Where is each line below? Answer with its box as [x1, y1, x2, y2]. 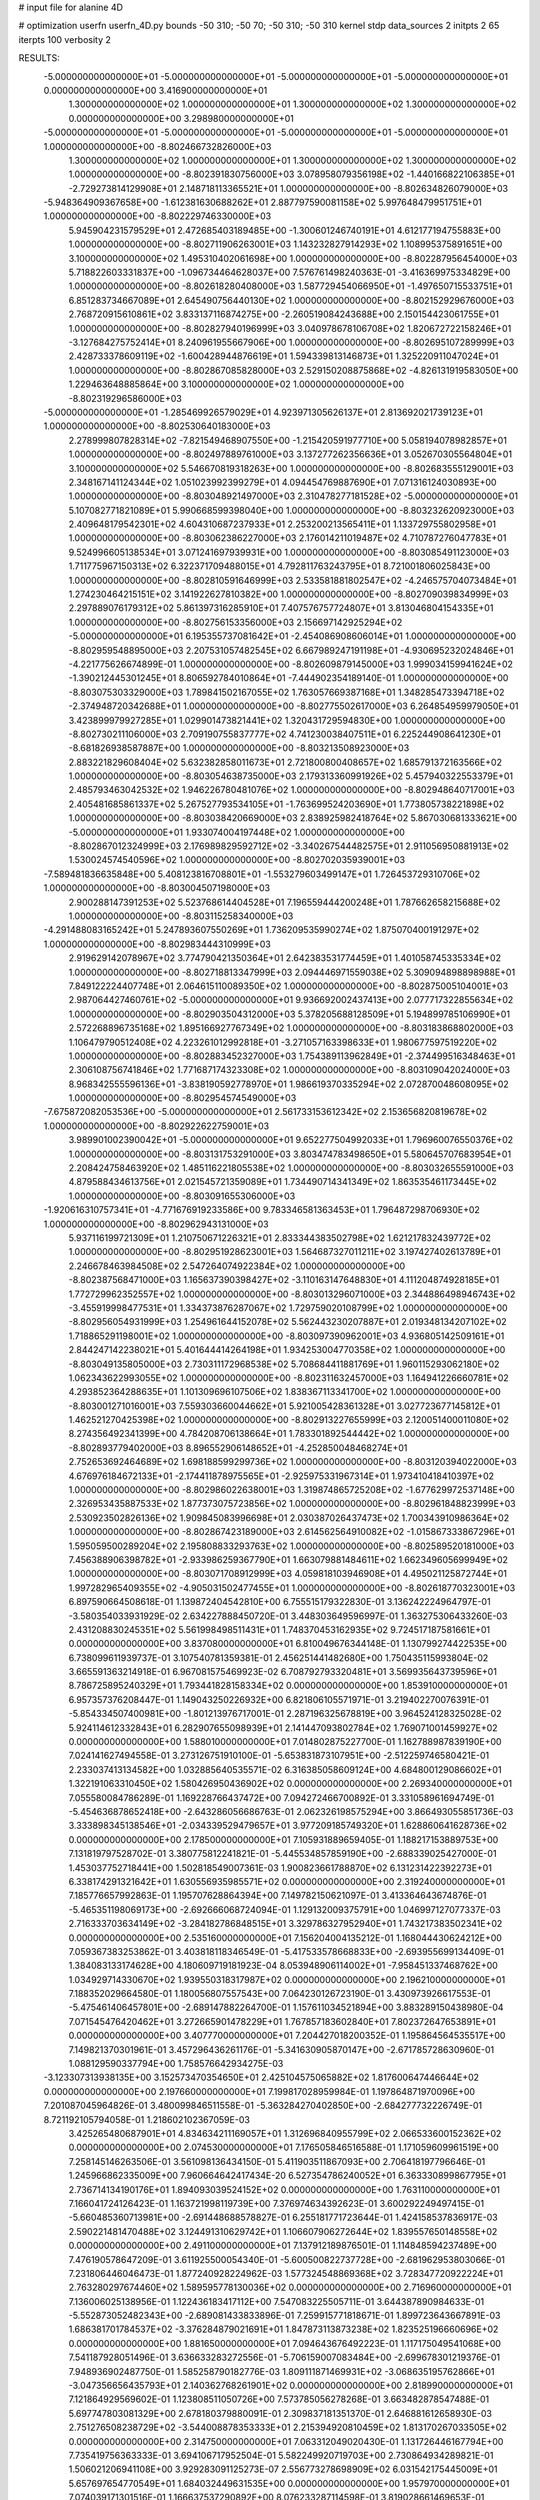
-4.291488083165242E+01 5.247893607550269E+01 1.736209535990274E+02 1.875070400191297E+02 [43, 924, 480, 936]
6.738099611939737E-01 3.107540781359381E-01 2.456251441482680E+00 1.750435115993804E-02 [68, 1651, 489, 1664]
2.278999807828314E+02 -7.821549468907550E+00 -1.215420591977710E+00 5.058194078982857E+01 [68, 434, 507, 446]
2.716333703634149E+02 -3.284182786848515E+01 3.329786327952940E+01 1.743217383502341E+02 [68, 1918, 503, 1930]
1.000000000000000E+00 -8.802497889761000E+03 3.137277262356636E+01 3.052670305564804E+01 [68, 448, 513, 460]
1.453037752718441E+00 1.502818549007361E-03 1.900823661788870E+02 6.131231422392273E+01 [68, 1861, 492, 1874]
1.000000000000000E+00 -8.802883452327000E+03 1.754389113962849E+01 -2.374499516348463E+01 [68, 1050, 516, 1062]
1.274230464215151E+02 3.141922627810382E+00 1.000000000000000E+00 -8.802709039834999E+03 [68, 588, 509, 600]
